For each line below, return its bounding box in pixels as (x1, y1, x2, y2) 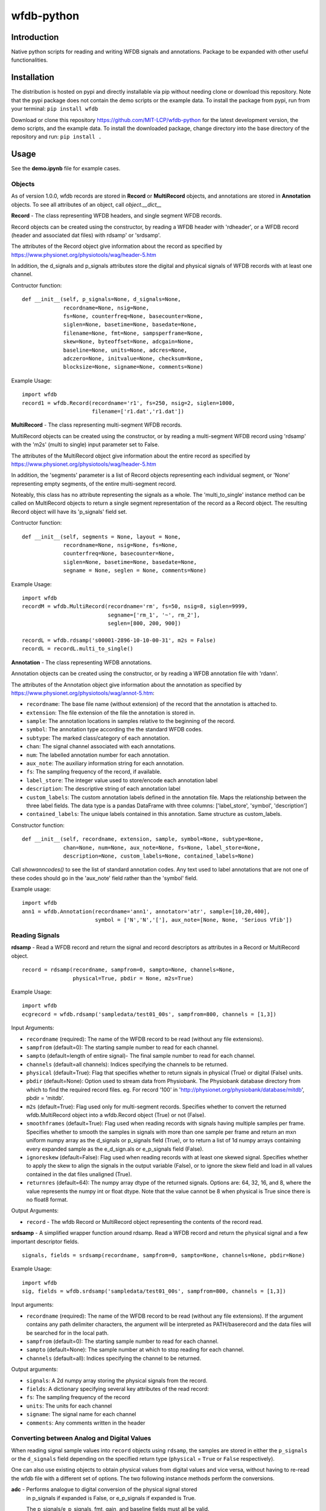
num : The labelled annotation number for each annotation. (26, 751, 170, 759)
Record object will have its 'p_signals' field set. (11, 508, 127, 515)
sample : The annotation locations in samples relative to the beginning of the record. (26, 717, 235, 725)
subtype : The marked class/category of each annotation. (26, 734, 170, 742)
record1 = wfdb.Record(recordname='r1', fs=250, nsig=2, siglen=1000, (22, 400, 235, 406)
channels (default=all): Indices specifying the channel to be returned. (26, 1354, 202, 1362)
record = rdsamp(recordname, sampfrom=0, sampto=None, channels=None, (22, 966, 235, 973)
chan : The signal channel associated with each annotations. (26, 743, 176, 750)
